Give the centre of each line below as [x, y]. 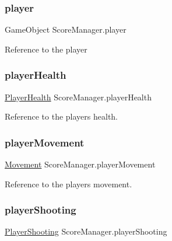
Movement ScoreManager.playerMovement [80, 164]
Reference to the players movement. [69, 184]
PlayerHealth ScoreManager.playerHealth [78, 97]
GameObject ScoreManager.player [66, 29]
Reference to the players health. [61, 116]
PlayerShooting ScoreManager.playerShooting [86, 231]
